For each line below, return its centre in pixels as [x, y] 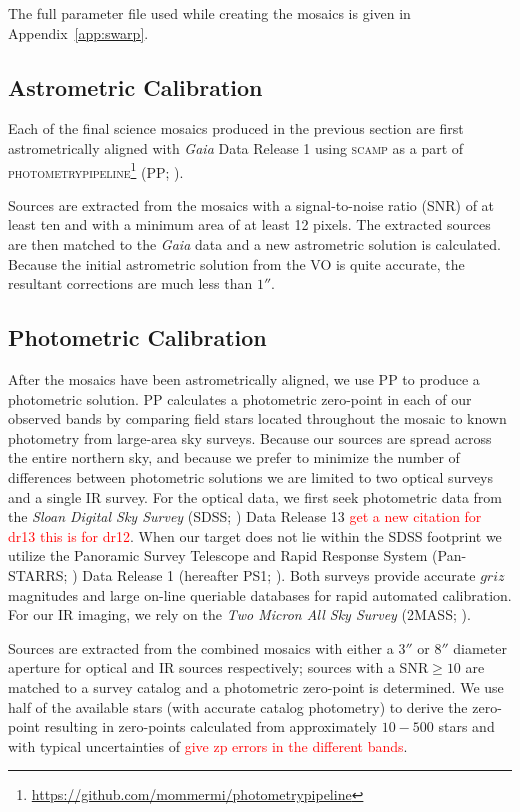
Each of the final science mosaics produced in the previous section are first [236, 128]
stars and [466, 726]
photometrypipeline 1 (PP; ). [96, 170]
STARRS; [38, 574]
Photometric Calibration [137, 337]
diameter [480, 647]
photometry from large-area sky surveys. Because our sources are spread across [250, 437]
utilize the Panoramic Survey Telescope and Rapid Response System [218, 555]
